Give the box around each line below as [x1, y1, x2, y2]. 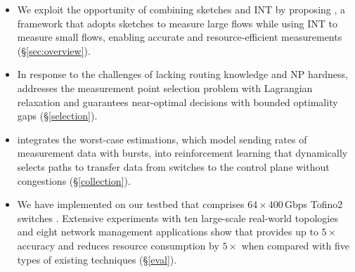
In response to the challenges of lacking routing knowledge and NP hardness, [17, 67, 348, 82]
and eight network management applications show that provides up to [17, 224, 318, 239]
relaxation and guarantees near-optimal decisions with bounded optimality [17, 94, 338, 109]
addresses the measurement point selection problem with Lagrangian [17, 80, 313, 95]
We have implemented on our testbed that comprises [17, 197, 245, 212]
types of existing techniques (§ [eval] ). [17, 252, 177, 266]
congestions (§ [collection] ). [17, 173, 131, 188]
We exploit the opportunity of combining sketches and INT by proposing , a [17, 2, 346, 16]
